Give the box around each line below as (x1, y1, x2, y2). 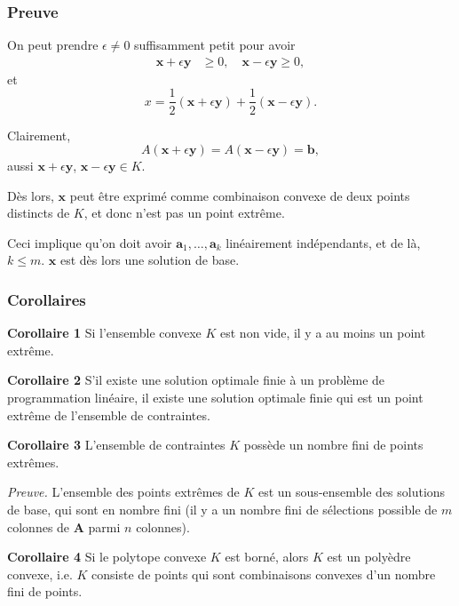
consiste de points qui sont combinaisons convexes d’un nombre (91, 564, 436, 583)
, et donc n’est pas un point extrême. (83, 203, 285, 222)
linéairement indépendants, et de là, (226, 233, 421, 251)
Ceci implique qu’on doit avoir (7, 233, 172, 251)
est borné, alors (225, 547, 309, 566)
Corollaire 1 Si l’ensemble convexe (7, 323, 202, 342)
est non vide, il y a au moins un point (220, 323, 426, 342)
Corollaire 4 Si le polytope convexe (7, 547, 207, 566)
